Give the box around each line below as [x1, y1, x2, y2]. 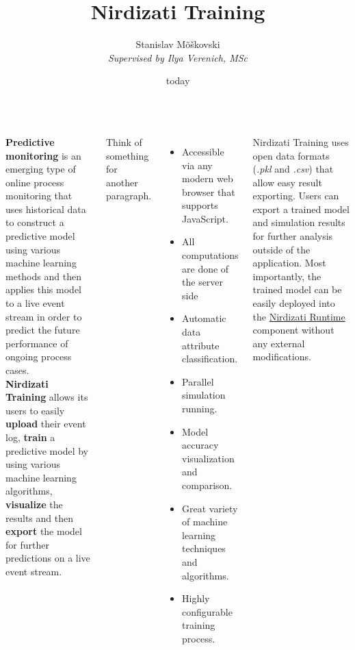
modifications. [252, 349, 311, 364]
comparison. [182, 477, 233, 492]
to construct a [5, 215, 64, 229]
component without [252, 323, 334, 337]
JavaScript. [182, 211, 228, 225]
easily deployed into [252, 296, 335, 310]
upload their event [5, 416, 86, 431]
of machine [182, 514, 228, 529]
